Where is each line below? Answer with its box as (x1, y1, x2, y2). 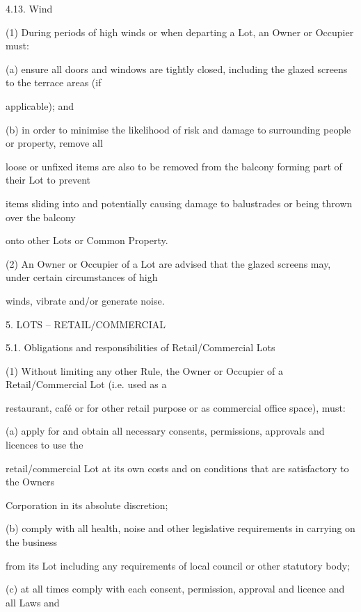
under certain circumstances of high (6, 270, 158, 284)
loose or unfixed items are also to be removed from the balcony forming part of (6, 159, 342, 173)
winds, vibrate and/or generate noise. (6, 293, 165, 307)
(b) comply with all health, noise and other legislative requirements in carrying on (6, 521, 355, 535)
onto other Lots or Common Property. (6, 233, 168, 248)
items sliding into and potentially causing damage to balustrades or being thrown (6, 195, 353, 210)
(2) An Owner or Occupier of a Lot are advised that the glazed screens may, (6, 256, 331, 271)
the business (6, 535, 58, 549)
